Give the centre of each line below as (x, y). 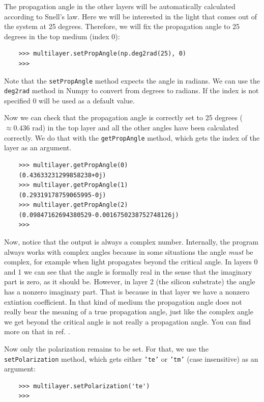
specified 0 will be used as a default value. (69, 100)
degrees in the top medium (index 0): (62, 36)
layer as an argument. (38, 148)
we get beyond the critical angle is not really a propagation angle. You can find (128, 321)
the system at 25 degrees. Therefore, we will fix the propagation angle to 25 (122, 26)
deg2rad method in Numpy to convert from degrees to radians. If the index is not (131, 90)
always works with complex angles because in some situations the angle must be (129, 251)
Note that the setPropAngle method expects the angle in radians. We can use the (132, 80)
